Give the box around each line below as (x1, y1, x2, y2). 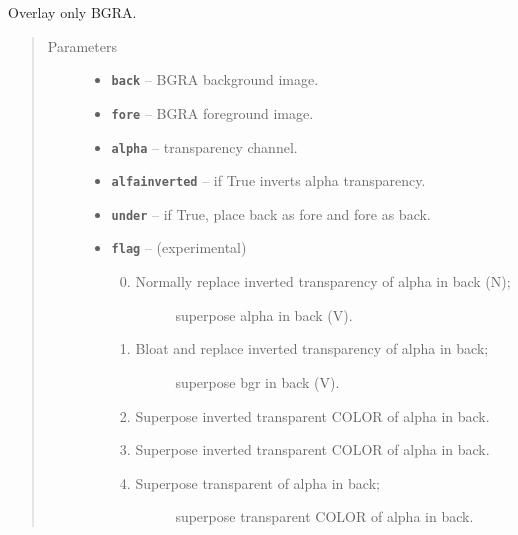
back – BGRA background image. (111, 69, 319, 90)
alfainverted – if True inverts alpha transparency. (111, 170, 426, 191)
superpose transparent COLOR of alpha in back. (175, 506, 474, 527)
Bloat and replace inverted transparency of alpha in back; (135, 338, 489, 359)
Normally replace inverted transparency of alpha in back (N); (135, 271, 511, 292)
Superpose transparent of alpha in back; (135, 472, 380, 493)
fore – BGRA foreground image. (111, 102, 314, 123)
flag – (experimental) (111, 237, 247, 258)
